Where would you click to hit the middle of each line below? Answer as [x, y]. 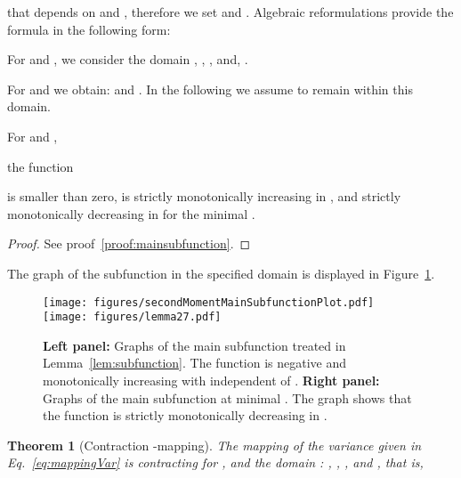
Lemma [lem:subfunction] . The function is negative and [195, 363]
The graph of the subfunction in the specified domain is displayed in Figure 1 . [221, 273]
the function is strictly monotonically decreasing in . [185, 415]
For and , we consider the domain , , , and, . [128, 59]
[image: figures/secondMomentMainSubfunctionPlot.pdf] [209, 302]
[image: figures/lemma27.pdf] [132, 317]
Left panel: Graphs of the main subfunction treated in [194, 345]
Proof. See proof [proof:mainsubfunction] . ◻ [129, 243]
